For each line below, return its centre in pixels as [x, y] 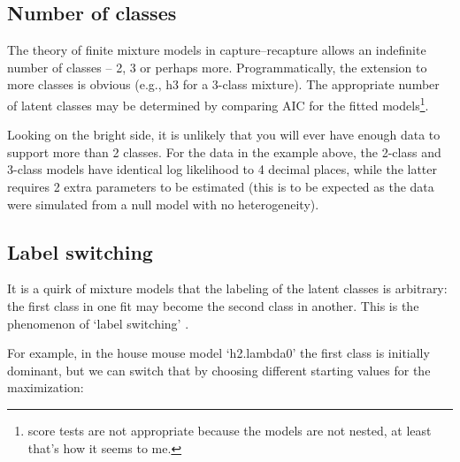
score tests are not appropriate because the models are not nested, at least [230, 430]
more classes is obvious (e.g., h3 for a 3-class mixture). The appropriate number [223, 84]
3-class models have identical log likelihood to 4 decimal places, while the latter [222, 169]
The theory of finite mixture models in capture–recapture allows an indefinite [217, 50]
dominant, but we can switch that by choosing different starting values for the [219, 370]
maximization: [46, 387]
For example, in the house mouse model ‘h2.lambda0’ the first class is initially [218, 353]
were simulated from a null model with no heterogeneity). [163, 204]
